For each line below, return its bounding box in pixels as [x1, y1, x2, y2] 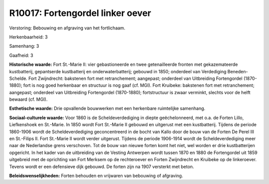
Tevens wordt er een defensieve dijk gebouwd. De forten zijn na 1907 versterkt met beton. [9, 164, 194, 170]
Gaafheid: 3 [9, 52, 33, 58]
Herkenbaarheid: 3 [9, 34, 48, 40]
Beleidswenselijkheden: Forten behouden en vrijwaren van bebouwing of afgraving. [9, 173, 183, 179]
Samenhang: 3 [9, 43, 39, 49]
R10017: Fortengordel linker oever [9, 7, 151, 18]
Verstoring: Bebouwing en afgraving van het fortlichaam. [9, 25, 126, 31]
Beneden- [227, 68, 248, 74]
